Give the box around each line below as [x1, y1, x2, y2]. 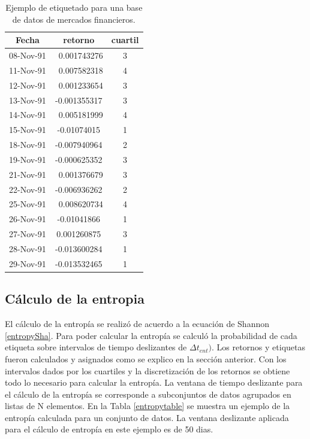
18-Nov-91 [9, 138, 46, 151]
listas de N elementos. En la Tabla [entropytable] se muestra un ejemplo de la [5, 399, 290, 412]
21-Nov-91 [9, 168, 46, 180]
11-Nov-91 [9, 63, 46, 76]
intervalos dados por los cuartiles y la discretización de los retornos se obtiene [5, 364, 290, 377]
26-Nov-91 [9, 213, 46, 225]
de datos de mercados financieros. [12, 13, 136, 25]
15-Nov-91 [9, 123, 46, 136]
